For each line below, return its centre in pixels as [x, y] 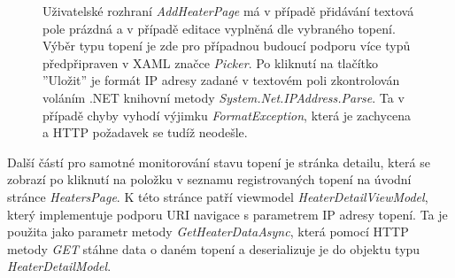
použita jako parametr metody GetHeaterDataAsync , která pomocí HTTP [208, 232]
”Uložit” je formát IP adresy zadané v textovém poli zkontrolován [221, 80]
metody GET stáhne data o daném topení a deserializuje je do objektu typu [214, 248]
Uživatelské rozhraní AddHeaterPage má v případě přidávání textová [228, 11]
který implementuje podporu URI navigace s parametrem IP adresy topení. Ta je [227, 214]
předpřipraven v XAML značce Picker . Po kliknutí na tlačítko [211, 62]
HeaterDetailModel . [59, 266]
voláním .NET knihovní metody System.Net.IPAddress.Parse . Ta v [224, 97]
